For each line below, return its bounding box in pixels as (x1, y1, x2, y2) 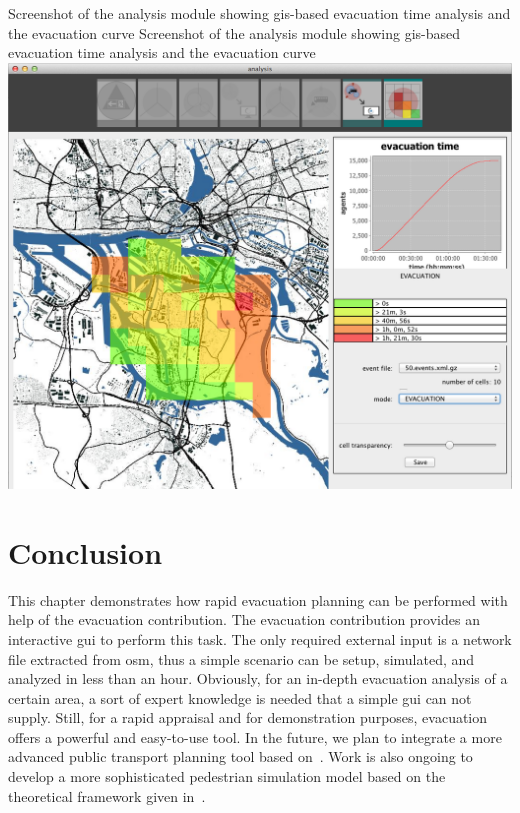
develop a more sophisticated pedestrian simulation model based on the (8, 766, 446, 787)
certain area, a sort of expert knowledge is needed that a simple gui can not (8, 687, 472, 708)
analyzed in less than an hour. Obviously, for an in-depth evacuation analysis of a (8, 668, 508, 689)
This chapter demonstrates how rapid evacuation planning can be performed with (8, 589, 508, 610)
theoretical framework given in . (8, 785, 206, 806)
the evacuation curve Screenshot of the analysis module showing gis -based (8, 22, 461, 43)
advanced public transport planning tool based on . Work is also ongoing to (8, 746, 473, 767)
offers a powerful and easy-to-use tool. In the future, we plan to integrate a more (8, 726, 502, 747)
